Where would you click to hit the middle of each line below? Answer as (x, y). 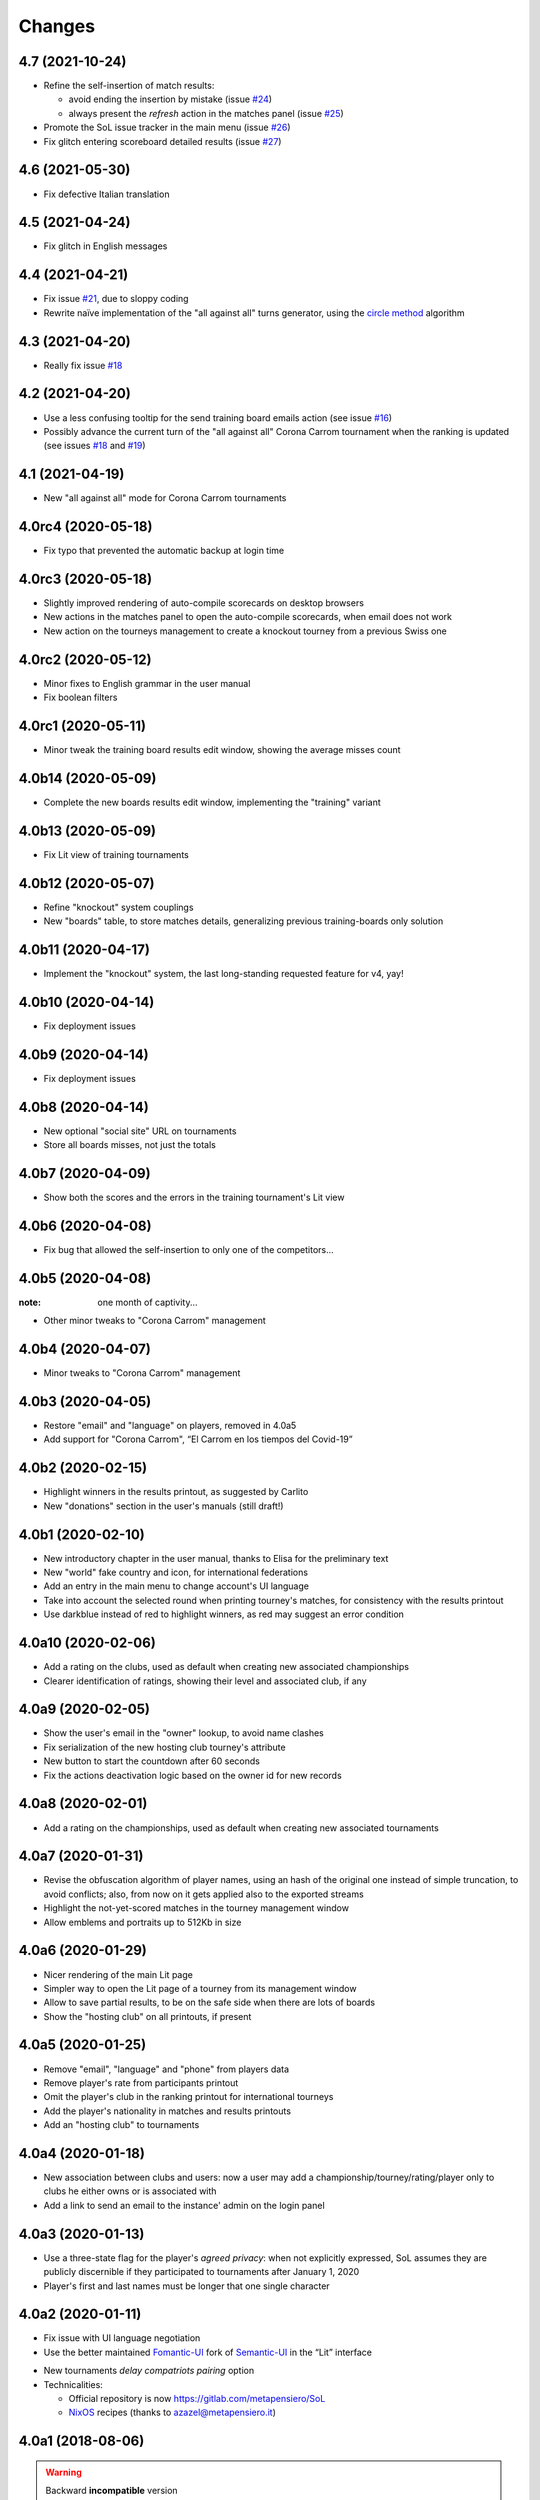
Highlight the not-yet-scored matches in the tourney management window (196, 1908)
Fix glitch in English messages (105, 246)
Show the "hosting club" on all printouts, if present (147, 2016)
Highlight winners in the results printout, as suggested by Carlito (176, 1492)
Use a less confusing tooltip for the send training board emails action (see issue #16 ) (218, 417)
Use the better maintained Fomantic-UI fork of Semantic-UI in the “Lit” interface (207, 2352)
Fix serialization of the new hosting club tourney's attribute (164, 1747)
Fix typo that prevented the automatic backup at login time (164, 551)
